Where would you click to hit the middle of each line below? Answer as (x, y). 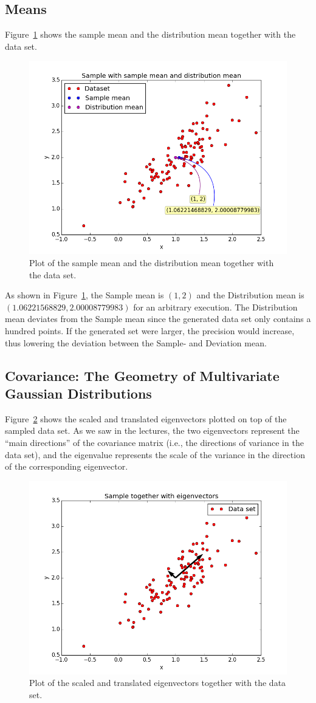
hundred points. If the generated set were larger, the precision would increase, (150, 330)
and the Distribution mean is (250, 295)
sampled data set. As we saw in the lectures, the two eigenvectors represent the (152, 430)
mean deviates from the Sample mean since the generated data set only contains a (158, 319)
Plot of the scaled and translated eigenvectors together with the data (158, 683)
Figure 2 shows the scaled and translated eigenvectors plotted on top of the (146, 418)
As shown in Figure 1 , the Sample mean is (84, 295)
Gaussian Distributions (78, 393)
